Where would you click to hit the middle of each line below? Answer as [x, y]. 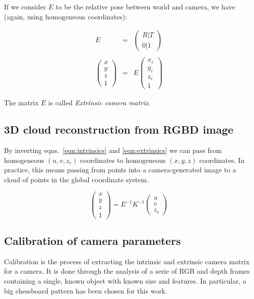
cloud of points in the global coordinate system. [76, 179]
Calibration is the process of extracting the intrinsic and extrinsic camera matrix [127, 261]
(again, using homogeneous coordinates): [66, 16]
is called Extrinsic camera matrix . [99, 103]
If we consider [25, 6]
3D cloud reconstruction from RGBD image [119, 129]
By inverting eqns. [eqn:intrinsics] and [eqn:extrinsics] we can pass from [113, 150]
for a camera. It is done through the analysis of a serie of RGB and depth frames [127, 271]
